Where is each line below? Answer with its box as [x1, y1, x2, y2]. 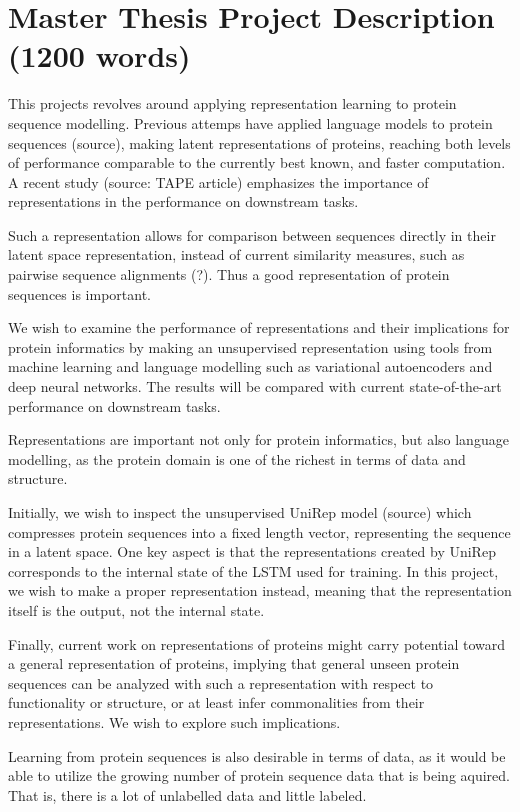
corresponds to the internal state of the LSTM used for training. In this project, [8, 560, 499, 581]
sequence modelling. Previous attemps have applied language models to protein [8, 112, 493, 133]
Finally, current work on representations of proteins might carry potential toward [8, 633, 506, 654]
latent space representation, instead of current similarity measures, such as [8, 244, 465, 265]
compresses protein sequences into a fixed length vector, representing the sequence [8, 521, 511, 542]
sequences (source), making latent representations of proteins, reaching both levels [8, 132, 511, 153]
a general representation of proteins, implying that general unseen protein [8, 653, 460, 674]
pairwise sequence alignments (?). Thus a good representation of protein [8, 264, 450, 285]
